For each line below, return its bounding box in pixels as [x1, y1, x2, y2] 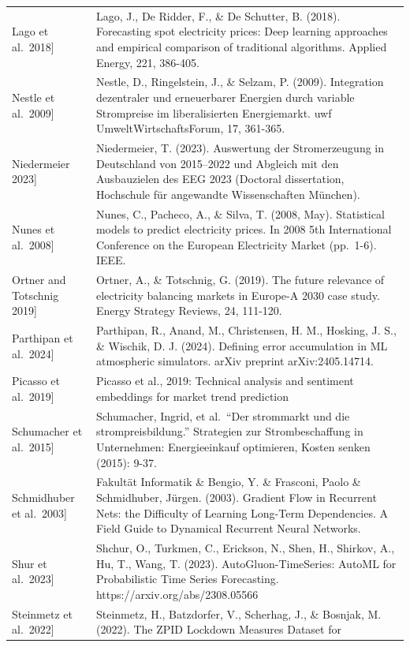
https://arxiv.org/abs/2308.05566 [95, 585, 259, 602]
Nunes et [12, 221, 55, 237]
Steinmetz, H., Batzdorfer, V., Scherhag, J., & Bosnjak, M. [95, 605, 382, 622]
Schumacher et [12, 423, 83, 439]
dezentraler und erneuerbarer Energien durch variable [95, 88, 355, 105]
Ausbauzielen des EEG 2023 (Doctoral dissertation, [95, 170, 345, 187]
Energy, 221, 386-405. [95, 54, 199, 70]
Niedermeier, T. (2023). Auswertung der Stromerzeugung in [95, 140, 385, 155]
